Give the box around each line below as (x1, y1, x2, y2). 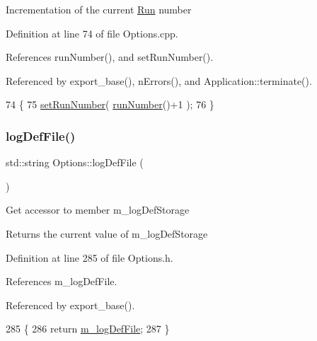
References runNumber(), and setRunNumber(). (6, 50, 214, 64)
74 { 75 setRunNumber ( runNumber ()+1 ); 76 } (6, 97, 214, 112)
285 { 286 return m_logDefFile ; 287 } (6, 321, 170, 336)
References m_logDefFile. (6, 274, 117, 289)
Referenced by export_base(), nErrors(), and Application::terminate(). (6, 73, 312, 88)
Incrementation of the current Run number (6, 2, 192, 16)
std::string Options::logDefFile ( (6, 155, 144, 170)
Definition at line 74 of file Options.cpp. (6, 25, 178, 40)
